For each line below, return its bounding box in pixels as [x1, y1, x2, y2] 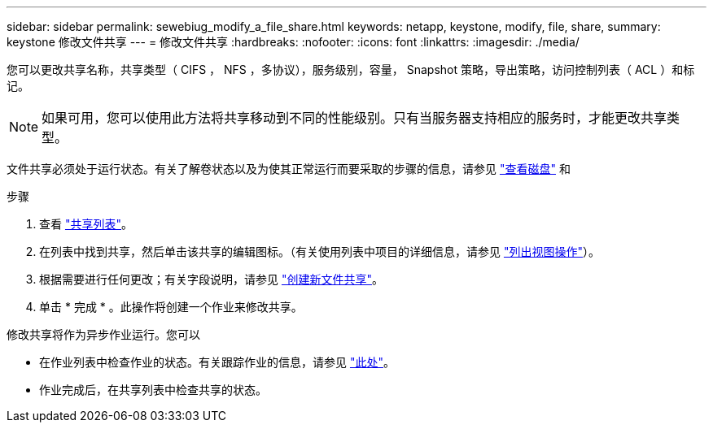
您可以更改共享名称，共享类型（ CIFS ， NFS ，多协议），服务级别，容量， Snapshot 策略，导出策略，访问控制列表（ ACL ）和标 [7, 63, 695, 76]
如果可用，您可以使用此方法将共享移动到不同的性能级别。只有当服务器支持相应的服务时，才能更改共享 [42, 110, 667, 126]
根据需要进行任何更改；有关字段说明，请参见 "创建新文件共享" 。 [39, 272, 383, 286]
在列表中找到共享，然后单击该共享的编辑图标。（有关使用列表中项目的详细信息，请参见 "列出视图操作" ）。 [39, 245, 600, 258]
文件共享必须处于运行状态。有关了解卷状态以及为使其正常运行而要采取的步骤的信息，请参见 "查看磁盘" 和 [7, 162, 571, 175]
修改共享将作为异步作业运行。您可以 [7, 327, 200, 341]
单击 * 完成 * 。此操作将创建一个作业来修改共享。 [39, 300, 303, 314]
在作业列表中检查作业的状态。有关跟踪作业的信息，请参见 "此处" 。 [39, 355, 395, 369]
